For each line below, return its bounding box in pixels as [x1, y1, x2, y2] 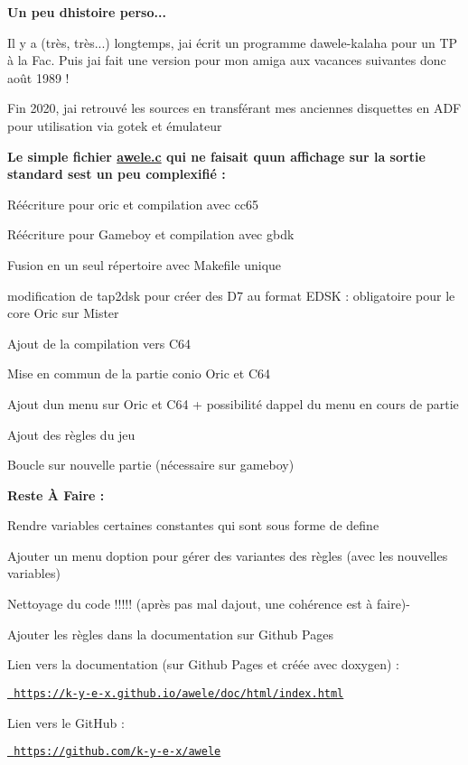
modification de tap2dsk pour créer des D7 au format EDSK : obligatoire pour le [7, 285, 455, 304]
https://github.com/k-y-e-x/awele [14, 745, 221, 759]
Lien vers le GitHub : [7, 713, 125, 732]
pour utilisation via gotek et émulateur [7, 116, 222, 135]
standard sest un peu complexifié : [7, 164, 226, 183]
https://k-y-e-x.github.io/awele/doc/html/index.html [14, 686, 344, 700]
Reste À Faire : [7, 485, 105, 504]
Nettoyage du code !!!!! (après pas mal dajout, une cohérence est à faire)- [7, 594, 410, 613]
